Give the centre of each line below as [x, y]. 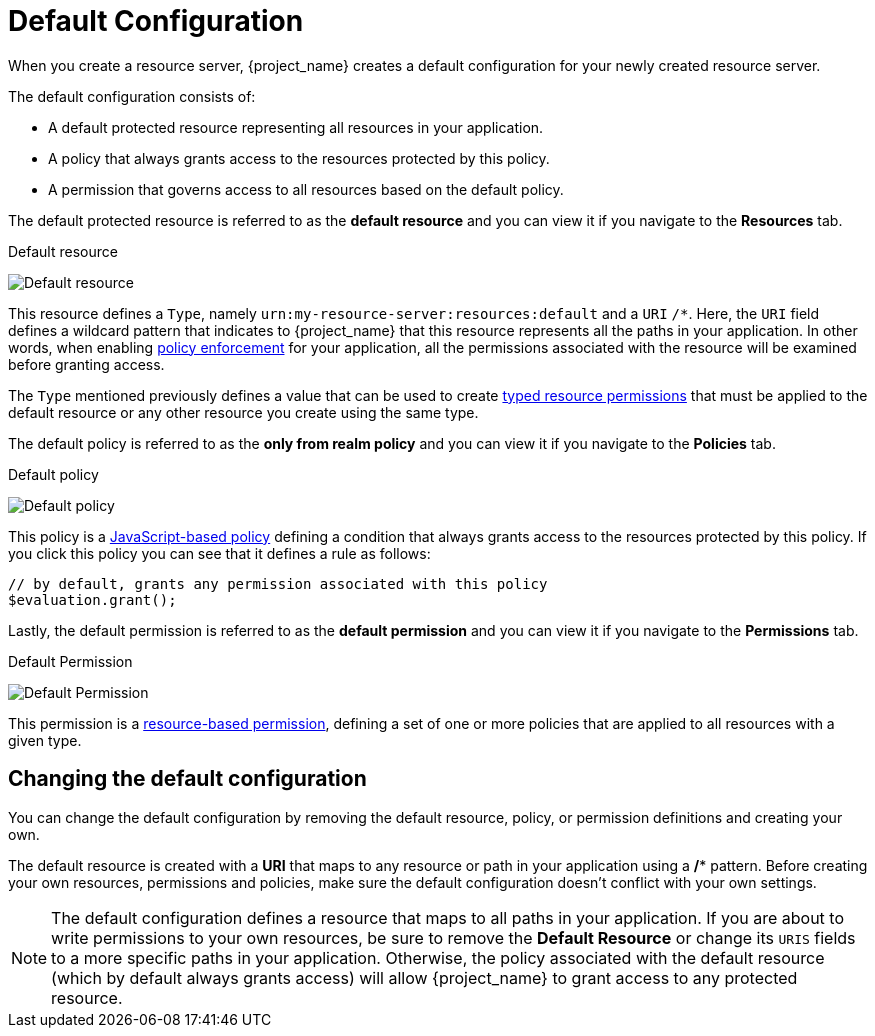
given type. [45, 740]
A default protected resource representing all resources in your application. [296, 127]
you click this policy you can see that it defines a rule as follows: [219, 553]
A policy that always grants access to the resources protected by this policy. [299, 158]
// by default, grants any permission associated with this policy [278, 583]
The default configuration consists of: [132, 96]
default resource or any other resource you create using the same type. [243, 412]
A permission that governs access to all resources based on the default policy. [306, 189]
